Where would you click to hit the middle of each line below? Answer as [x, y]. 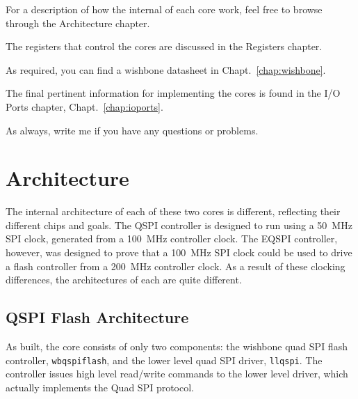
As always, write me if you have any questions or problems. [132, 130]
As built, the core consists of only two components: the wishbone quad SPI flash [177, 346]
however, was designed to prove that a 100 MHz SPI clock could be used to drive [179, 252]
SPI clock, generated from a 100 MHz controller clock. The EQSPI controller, [172, 238]
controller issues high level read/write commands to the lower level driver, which [177, 374]
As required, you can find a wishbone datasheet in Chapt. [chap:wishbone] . [166, 69]
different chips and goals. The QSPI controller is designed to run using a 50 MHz [179, 225]
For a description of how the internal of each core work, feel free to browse [164, 9]
